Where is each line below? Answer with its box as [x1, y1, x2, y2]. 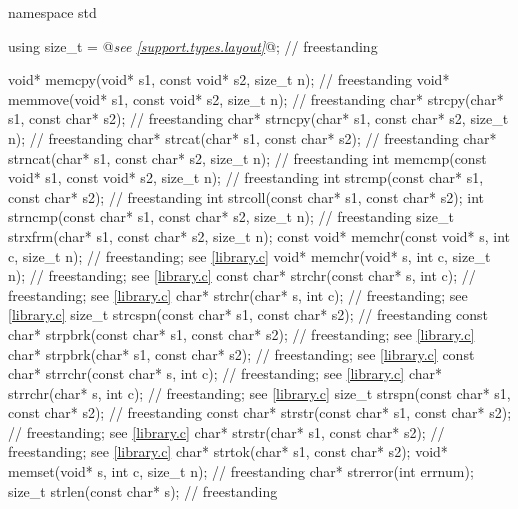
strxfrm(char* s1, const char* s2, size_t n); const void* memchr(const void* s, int [8, 225, 511, 246]
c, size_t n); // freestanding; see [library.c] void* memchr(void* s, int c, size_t [8, 245, 491, 266]
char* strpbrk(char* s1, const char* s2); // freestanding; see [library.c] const [8, 343, 475, 364]
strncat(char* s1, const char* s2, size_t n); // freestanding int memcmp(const [8, 147, 487, 168]
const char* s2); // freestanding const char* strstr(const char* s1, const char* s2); [8, 402, 512, 423]
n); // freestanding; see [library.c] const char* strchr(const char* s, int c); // [8, 265, 476, 286]
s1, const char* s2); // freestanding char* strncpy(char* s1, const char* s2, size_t [8, 108, 509, 129]
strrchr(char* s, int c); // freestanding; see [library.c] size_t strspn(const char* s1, [8, 382, 511, 403]
